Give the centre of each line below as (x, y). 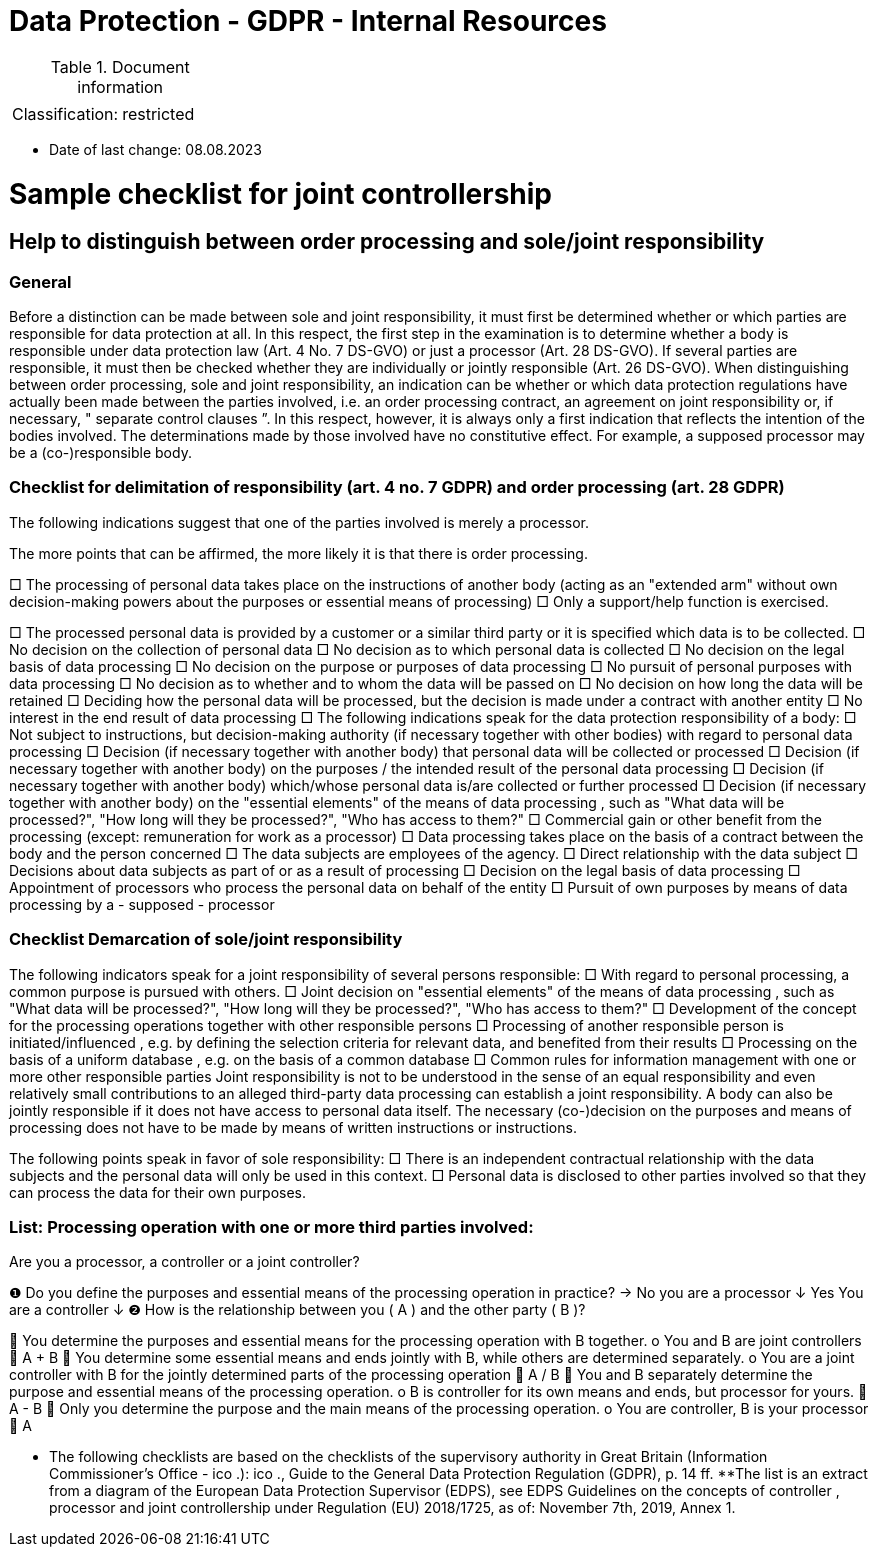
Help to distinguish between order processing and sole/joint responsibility (387, 242)
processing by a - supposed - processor (142, 904)
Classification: (65, 113)
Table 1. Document (120, 66)
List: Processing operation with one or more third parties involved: (271, 1226)
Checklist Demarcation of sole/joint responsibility (206, 939)
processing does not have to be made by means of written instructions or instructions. (293, 1127)
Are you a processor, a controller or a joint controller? (184, 1262)
